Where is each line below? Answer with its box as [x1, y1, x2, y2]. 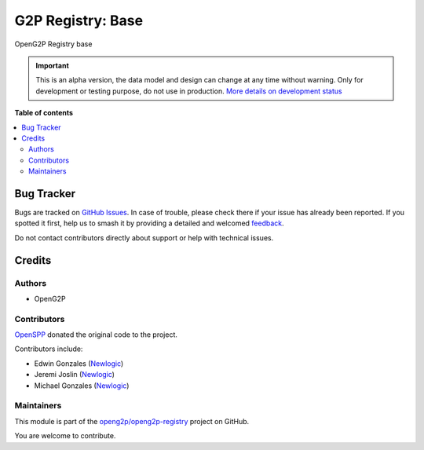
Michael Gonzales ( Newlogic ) [34, 381, 130, 390]
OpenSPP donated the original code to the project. [14, 330, 178, 339]
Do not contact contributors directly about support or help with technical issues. [14, 232, 274, 243]
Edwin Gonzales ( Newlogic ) [34, 358, 124, 368]
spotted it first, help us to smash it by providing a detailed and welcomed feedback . [14, 218, 284, 228]
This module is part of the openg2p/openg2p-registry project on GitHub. [14, 416, 250, 426]
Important [35, 60, 70, 70]
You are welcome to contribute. [14, 431, 116, 441]
